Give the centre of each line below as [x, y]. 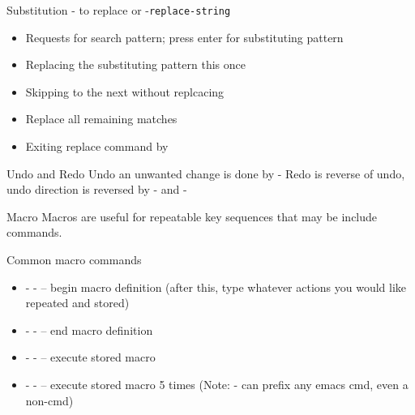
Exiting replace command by [97, 146]
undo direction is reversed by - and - [97, 189]
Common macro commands [74, 259]
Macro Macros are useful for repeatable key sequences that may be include [192, 216]
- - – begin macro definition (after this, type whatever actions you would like [216, 287]
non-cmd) [49, 400]
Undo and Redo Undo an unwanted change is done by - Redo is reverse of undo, [206, 173]
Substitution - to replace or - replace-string [119, 10]
